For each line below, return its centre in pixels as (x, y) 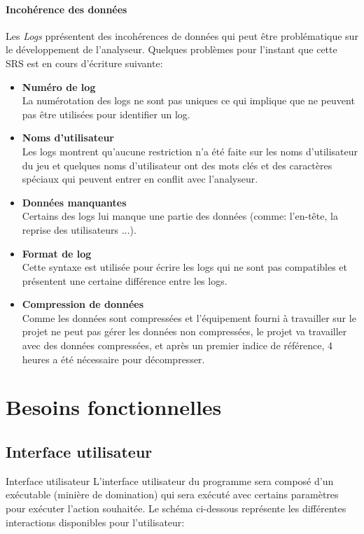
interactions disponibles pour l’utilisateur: (95, 522)
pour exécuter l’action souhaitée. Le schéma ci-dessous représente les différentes (176, 508)
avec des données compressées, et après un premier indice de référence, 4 (177, 345)
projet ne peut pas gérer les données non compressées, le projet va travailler (184, 331)
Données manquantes (74, 202)
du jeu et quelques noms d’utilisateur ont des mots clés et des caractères (177, 165)
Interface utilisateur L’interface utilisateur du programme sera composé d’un (170, 480)
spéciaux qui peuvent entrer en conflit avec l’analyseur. (140, 179)
